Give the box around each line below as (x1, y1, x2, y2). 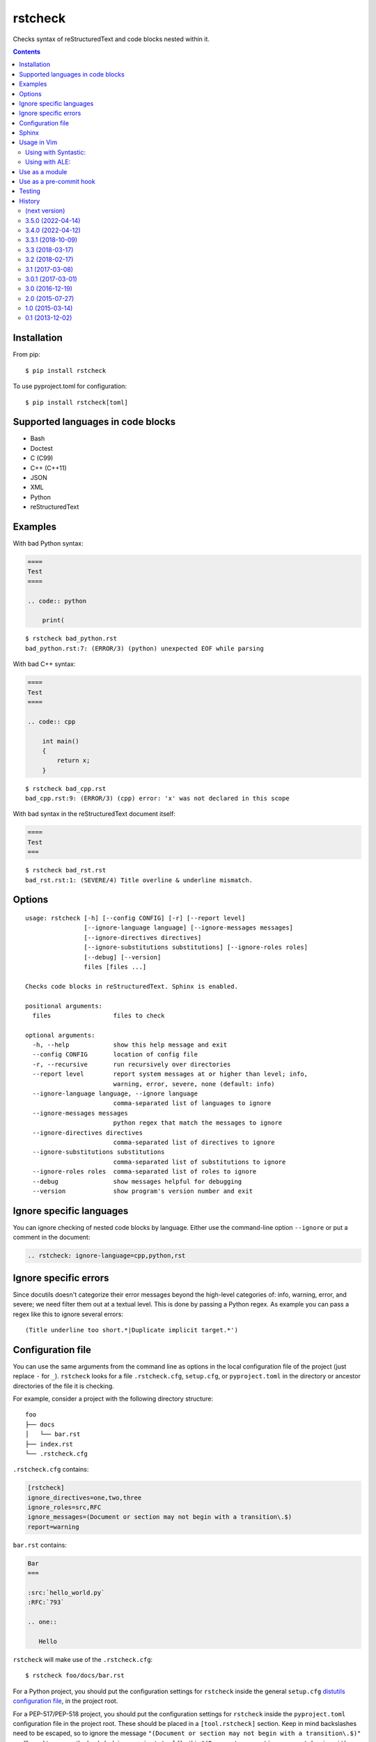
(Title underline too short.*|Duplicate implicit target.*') (25, 1326, 238, 1334)
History (19, 196, 40, 205)
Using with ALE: (25, 157, 71, 167)
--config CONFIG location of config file (32, 1051, 198, 1058)
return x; (56, 757, 91, 764)
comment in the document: (13, 1233, 91, 1242)
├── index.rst (25, 1440, 73, 1448)
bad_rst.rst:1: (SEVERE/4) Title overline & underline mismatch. (25, 876, 253, 884)
